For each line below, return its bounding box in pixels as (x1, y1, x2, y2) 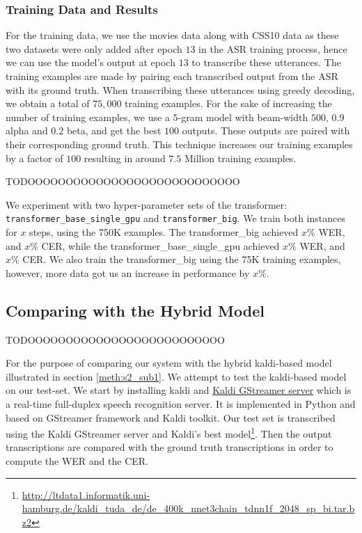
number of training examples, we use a (6, 109, 170, 124)
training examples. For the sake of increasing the (125, 96, 332, 111)
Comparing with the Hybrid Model (6, 299, 265, 321)
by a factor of (6, 150, 63, 165)
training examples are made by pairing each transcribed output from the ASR (6, 69, 338, 83)
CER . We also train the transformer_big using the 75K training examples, (22, 252, 341, 266)
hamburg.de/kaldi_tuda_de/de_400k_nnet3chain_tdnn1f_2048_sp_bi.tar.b (22, 501, 355, 516)
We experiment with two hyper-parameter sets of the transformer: (6, 197, 288, 212)
